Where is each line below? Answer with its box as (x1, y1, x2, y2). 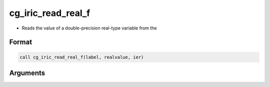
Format (9, 38, 32, 46)
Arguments (9, 68, 45, 77)
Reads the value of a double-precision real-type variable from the (21, 25, 157, 31)
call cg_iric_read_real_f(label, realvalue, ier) (19, 54, 144, 60)
